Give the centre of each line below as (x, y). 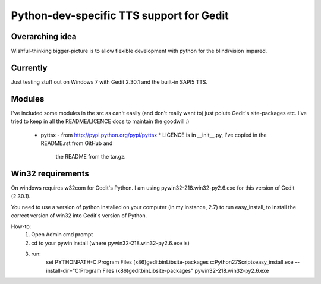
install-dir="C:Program (74, 270)
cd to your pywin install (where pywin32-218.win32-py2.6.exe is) (110, 243)
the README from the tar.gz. (91, 157)
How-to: (21, 226)
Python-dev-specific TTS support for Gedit (120, 15)
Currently (29, 67)
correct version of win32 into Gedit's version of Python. (79, 215)
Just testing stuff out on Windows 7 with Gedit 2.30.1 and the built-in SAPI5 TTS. (109, 82)
